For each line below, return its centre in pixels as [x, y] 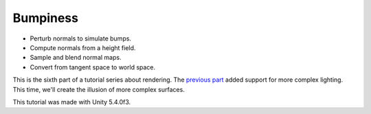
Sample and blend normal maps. [76, 58]
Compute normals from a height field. [83, 47]
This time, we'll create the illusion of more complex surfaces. [99, 89]
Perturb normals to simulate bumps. [81, 38]
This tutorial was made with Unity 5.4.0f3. [72, 102]
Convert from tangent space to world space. [93, 67]
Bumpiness [46, 18]
